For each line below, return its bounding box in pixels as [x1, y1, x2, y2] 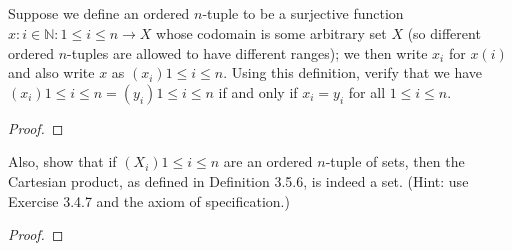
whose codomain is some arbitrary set [156, 22, 387, 43]
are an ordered [223, 151, 313, 172]
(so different [407, 22, 481, 43]
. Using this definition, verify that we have [223, 62, 483, 83]
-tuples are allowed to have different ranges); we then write [67, 42, 428, 63]
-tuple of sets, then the [325, 151, 465, 172]
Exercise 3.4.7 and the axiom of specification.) [8, 190, 290, 211]
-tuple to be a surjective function [202, 3, 404, 24]
